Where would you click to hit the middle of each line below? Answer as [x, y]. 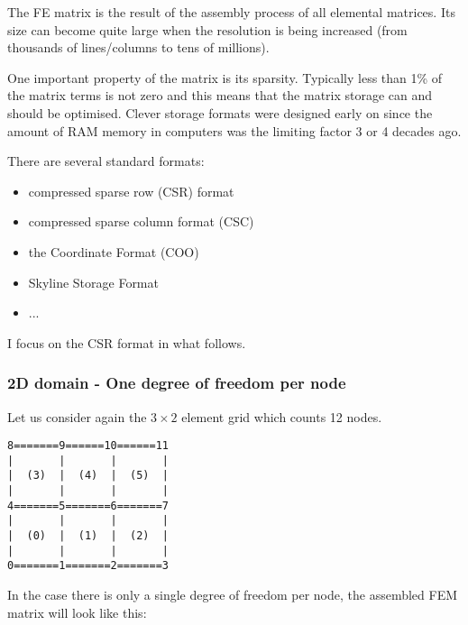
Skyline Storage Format [93, 282]
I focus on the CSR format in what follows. [127, 342]
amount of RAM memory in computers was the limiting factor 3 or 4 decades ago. [234, 130]
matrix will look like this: [77, 612]
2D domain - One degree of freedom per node [177, 383]
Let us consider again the [77, 416]
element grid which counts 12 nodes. [282, 416]
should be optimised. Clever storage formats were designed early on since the [220, 112]
